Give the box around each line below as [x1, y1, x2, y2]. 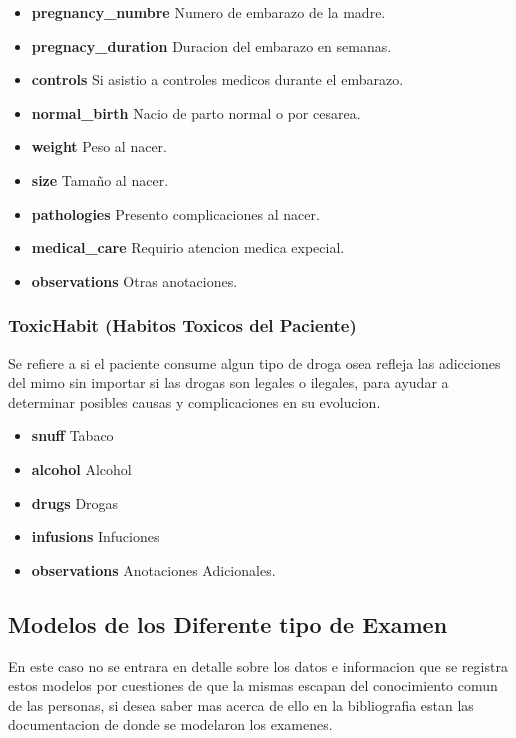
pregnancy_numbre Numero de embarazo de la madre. [31, 2, 386, 22]
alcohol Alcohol [31, 458, 132, 479]
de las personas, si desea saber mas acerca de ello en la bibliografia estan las [8, 694, 474, 715]
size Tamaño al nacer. [31, 169, 169, 190]
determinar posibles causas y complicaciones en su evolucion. [8, 391, 381, 412]
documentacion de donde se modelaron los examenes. [8, 714, 333, 735]
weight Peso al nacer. [31, 136, 167, 157]
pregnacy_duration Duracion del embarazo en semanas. [31, 35, 392, 56]
